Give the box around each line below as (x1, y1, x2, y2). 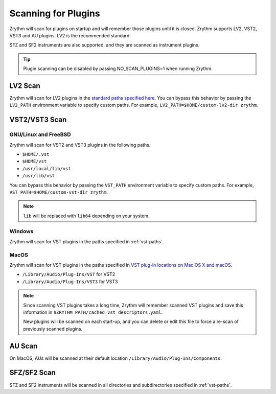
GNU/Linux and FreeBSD (9, 131, 71, 138)
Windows (9, 228, 34, 235)
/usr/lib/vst (22, 173, 55, 179)
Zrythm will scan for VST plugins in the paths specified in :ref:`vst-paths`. (9, 238, 164, 245)
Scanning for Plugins (9, 8, 100, 19)
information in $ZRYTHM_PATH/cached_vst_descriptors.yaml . (23, 309, 163, 315)
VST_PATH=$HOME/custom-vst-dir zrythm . (9, 189, 108, 195)
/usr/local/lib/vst (22, 166, 71, 171)
